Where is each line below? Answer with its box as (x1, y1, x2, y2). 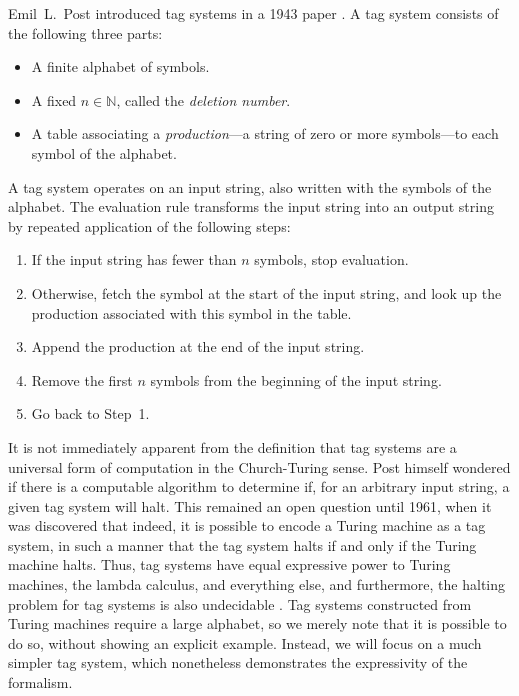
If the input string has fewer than (31, 249, 237, 270)
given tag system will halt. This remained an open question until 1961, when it (8, 495, 492, 516)
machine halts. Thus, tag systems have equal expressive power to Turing (8, 554, 451, 575)
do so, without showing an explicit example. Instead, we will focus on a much (8, 632, 482, 653)
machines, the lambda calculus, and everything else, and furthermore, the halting (8, 574, 506, 595)
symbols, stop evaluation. (254, 249, 409, 270)
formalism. (8, 672, 73, 693)
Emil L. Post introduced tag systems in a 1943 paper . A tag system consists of (8, 3, 499, 23)
